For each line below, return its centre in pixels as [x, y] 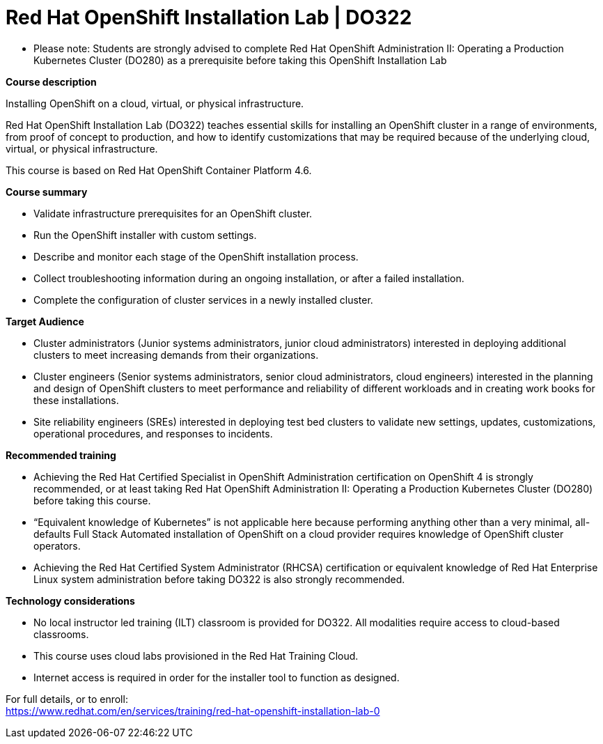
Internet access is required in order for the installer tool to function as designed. [217, 677]
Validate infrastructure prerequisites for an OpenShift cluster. [173, 213]
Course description [51, 82]
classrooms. [61, 634]
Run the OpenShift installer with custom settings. [145, 235]
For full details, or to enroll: [67, 699]
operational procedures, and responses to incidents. [153, 433]
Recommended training [61, 455]
